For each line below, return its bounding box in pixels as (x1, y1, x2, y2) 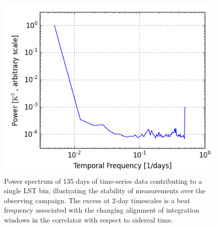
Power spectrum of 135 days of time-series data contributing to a (4, 175, 202, 186)
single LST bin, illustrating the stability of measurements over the (4, 185, 206, 196)
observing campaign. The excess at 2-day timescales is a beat (4, 195, 191, 205)
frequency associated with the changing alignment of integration (4, 205, 200, 215)
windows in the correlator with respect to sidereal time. (4, 214, 173, 225)
